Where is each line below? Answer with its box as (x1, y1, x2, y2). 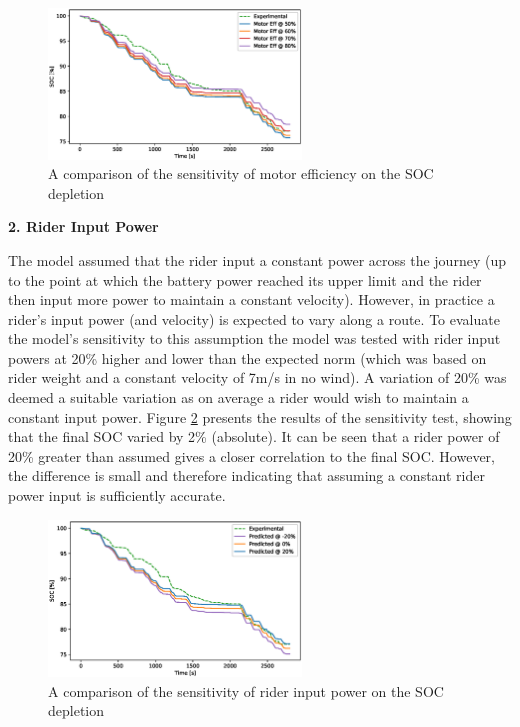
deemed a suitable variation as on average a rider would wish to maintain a (8, 387, 469, 408)
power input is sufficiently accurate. (8, 485, 226, 506)
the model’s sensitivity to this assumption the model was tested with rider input (8, 328, 501, 349)
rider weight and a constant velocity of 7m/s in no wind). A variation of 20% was (8, 367, 507, 388)
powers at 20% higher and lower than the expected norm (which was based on (8, 347, 487, 368)
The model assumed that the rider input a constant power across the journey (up (8, 249, 506, 270)
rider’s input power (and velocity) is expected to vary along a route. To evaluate (8, 308, 500, 329)
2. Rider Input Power (8, 216, 159, 237)
